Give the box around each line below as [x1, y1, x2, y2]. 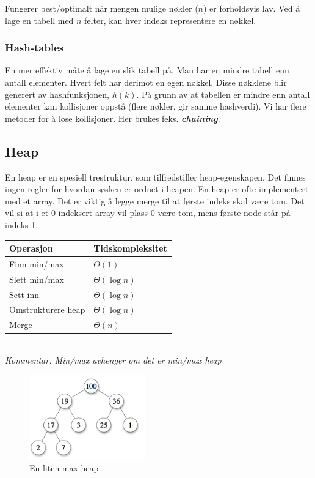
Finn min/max [9, 257, 64, 270]
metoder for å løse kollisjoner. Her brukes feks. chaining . [5, 111, 220, 124]
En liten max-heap [29, 461, 99, 474]
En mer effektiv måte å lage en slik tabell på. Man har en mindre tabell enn [5, 64, 289, 77]
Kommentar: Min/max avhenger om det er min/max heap [5, 353, 222, 366]
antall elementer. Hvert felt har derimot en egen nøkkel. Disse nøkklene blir [5, 76, 287, 88]
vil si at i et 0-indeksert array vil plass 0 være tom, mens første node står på [5, 206, 291, 219]
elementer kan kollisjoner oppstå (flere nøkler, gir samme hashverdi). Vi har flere [5, 100, 306, 113]
